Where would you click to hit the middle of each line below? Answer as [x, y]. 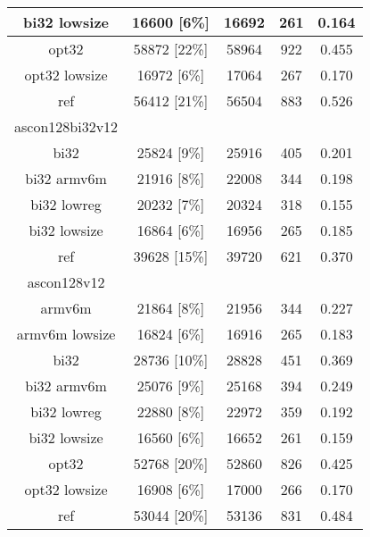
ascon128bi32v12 [66, 126]
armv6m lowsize [66, 334]
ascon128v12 [66, 282]
